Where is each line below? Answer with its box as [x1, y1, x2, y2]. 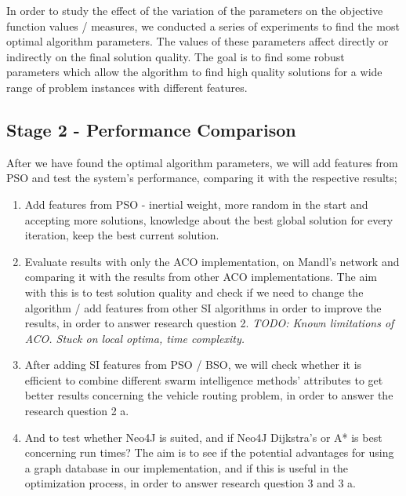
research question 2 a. [24, 403, 129, 419]
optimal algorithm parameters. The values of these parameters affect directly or [6, 33, 389, 49]
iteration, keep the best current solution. [24, 227, 219, 243]
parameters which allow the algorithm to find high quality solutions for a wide [6, 64, 382, 80]
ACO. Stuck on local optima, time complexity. [24, 330, 245, 346]
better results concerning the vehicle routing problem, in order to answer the [24, 387, 393, 403]
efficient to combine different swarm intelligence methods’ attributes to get [24, 371, 383, 388]
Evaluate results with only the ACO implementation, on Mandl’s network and [24, 253, 400, 269]
